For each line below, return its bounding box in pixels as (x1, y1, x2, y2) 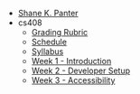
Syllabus (31, 46, 64, 57)
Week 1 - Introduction (31, 56, 112, 66)
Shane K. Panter (17, 8, 79, 18)
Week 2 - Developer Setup (31, 65, 131, 76)
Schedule (31, 36, 68, 47)
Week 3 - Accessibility (31, 75, 116, 85)
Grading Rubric (31, 27, 89, 37)
